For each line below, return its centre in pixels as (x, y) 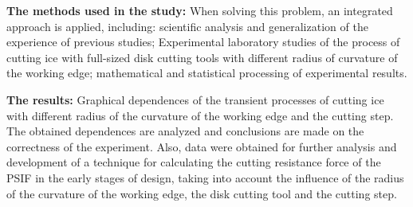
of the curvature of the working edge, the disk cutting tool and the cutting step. (202, 193)
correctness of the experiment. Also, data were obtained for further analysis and (202, 146)
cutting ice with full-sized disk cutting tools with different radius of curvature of (202, 57)
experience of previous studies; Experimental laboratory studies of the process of (203, 42)
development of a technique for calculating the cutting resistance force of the (194, 162)
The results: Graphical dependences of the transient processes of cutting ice (195, 99)
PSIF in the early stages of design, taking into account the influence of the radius (205, 177)
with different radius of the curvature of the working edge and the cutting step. (200, 115)
